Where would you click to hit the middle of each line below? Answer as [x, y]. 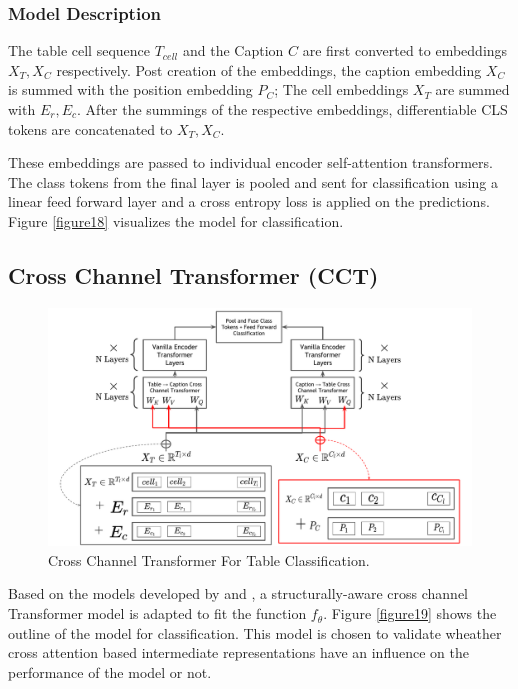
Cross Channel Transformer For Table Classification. [209, 559]
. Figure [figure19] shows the [410, 613]
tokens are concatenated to [90, 128]
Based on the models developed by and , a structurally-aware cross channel [238, 593]
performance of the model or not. [110, 671]
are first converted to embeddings [405, 50]
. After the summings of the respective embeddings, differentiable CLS [292, 109]
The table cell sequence [79, 50]
